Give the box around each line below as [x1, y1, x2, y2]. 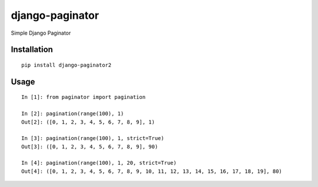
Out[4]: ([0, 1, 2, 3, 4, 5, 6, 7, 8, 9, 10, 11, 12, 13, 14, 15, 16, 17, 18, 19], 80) [21, 168, 283, 175]
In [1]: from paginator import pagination [21, 94, 146, 101]
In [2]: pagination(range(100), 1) [21, 111, 124, 117]
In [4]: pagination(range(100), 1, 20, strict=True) [21, 159, 177, 166]
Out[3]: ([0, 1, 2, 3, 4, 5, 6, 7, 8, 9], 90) [21, 143, 158, 150]
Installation [11, 45, 53, 55]
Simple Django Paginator [11, 29, 71, 36]
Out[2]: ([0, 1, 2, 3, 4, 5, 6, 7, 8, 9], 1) [21, 118, 155, 125]
